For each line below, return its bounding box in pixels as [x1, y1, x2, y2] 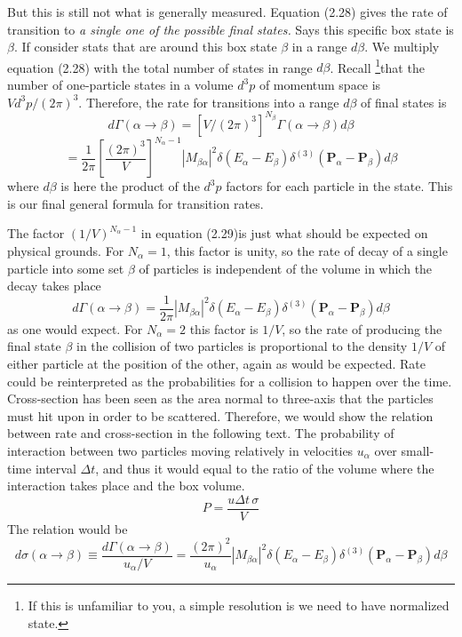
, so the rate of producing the [282, 319, 442, 338]
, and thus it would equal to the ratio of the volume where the [95, 458, 434, 477]
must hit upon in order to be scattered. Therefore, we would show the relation [7, 406, 434, 425]
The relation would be [7, 519, 128, 537]
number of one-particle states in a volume [7, 76, 234, 94]
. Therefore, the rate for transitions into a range [78, 92, 339, 111]
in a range [291, 37, 347, 56]
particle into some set [7, 259, 124, 277]
